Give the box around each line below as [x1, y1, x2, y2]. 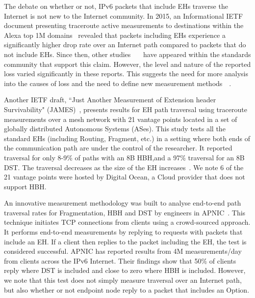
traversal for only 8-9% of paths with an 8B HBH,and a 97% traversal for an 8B [4, 152, 245, 162]
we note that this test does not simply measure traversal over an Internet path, [4, 275, 242, 285]
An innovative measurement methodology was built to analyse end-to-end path [4, 198, 241, 208]
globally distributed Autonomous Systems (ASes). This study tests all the [4, 123, 226, 134]
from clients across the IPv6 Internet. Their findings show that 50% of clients [4, 255, 236, 266]
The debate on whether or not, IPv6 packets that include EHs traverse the [4, 1, 228, 11]
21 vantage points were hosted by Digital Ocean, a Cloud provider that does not [4, 172, 245, 182]
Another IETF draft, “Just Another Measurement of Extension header [4, 94, 216, 105]
